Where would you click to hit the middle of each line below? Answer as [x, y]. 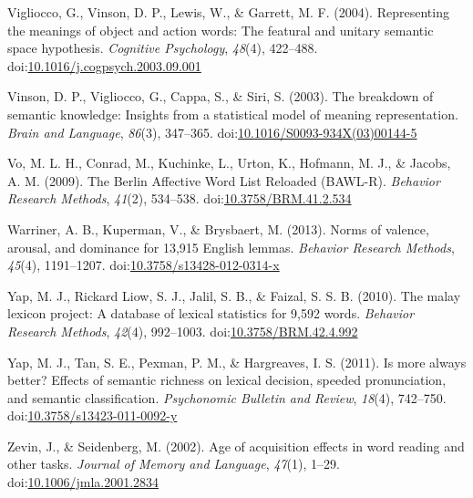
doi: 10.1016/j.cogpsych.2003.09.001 [104, 65]
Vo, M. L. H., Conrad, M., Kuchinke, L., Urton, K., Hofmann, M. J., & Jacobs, [229, 163]
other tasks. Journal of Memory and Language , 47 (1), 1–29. [174, 464]
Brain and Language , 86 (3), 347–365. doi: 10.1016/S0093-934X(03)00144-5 [212, 132]
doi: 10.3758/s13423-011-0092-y [93, 415]
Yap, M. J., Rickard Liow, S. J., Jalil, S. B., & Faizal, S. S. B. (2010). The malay [234, 295]
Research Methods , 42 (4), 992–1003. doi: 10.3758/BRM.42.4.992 [183, 331]
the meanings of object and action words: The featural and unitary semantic [221, 30]
